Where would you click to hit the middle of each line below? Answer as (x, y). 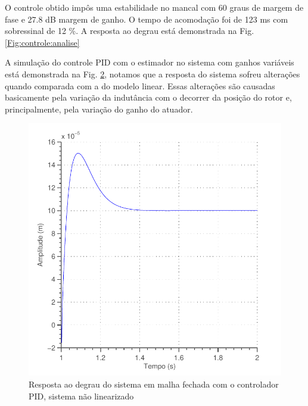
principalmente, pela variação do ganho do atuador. (99, 109)
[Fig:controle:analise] (42, 42)
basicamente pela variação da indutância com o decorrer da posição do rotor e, (148, 97)
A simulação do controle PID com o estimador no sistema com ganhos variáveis (150, 62)
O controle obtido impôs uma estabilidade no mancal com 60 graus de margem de (154, 7)
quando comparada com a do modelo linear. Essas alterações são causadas (140, 85)
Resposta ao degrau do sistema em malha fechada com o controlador (154, 384)
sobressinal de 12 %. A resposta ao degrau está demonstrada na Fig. (130, 31)
